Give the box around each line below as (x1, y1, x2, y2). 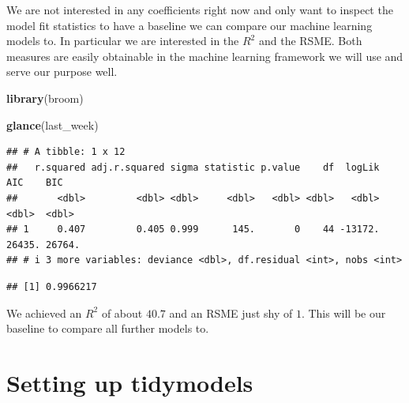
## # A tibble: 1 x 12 (6, 146, 126, 158)
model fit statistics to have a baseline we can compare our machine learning (6, 17, 373, 33)
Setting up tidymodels (6, 366, 253, 398)
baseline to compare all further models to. (6, 320, 209, 337)
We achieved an (6, 304, 82, 321)
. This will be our (301, 304, 386, 321)
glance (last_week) (6, 116, 99, 133)
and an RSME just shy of (169, 304, 293, 321)
